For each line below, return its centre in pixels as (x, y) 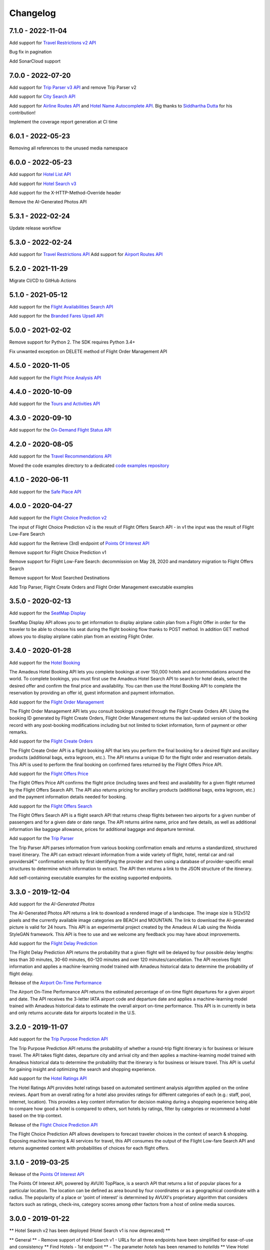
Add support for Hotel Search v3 (43, 183)
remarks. (18, 732)
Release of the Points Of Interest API (47, 1174)
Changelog (32, 13)
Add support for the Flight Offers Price (49, 774)
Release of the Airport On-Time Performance (55, 982)
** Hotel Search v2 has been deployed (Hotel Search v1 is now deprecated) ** (90, 1230)
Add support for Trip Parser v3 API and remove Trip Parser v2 (73, 87)
